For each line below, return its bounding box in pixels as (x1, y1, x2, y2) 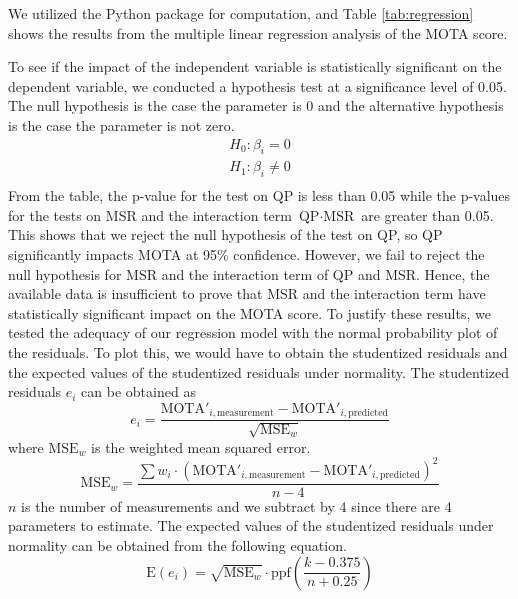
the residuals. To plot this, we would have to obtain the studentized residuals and (8, 342, 508, 362)
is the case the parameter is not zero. (8, 114, 235, 135)
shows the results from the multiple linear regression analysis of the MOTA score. (8, 22, 508, 43)
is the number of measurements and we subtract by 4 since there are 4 (21, 495, 452, 516)
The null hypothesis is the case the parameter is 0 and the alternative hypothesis (8, 95, 504, 116)
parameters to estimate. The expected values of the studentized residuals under (8, 515, 494, 536)
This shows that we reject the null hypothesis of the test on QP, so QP (8, 224, 443, 245)
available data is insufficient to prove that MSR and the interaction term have (8, 283, 486, 304)
